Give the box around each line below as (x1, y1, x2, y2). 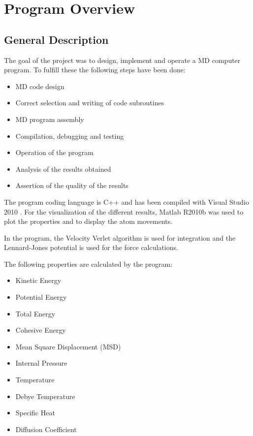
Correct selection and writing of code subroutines (15, 97, 164, 108)
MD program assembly (15, 114, 84, 124)
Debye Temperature (15, 391, 75, 401)
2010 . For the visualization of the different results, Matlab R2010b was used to (4, 206, 244, 217)
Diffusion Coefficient (15, 424, 77, 434)
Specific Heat (15, 407, 55, 418)
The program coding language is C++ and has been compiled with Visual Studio (4, 196, 249, 207)
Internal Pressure (15, 358, 67, 368)
